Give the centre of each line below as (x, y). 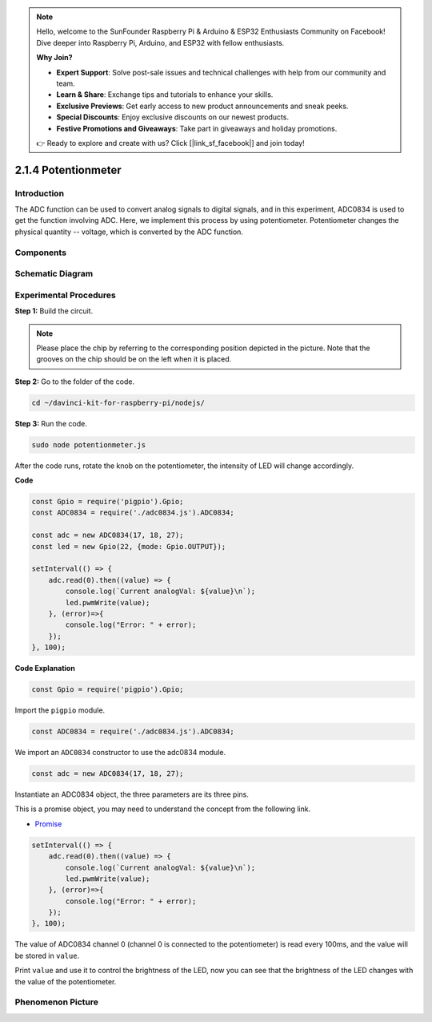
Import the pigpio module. (60, 710)
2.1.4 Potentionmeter (68, 170)
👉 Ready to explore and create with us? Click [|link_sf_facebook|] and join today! (170, 143)
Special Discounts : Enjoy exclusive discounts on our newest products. (173, 117)
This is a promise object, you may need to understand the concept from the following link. (163, 809)
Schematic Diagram (54, 274)
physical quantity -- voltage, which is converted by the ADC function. (129, 232)
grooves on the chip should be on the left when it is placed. (134, 359)
